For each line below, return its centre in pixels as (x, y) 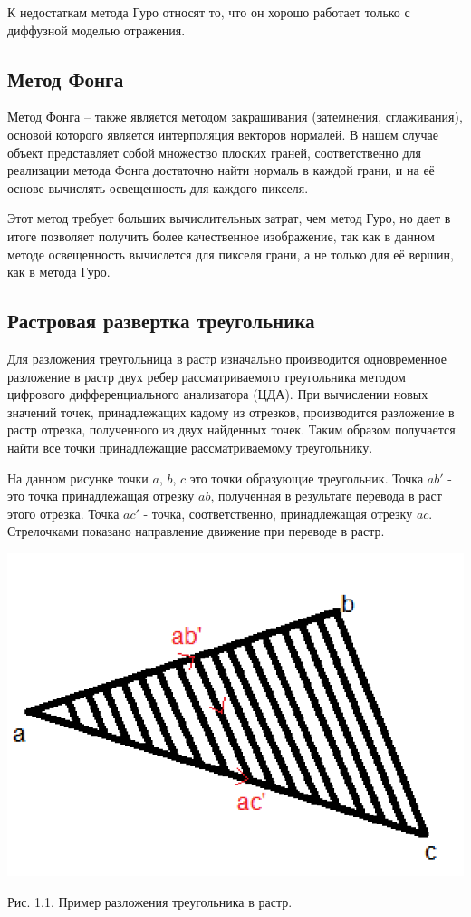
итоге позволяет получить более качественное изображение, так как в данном (221, 235)
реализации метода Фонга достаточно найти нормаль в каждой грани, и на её (221, 170)
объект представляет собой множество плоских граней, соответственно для (215, 152)
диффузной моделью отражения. (96, 29)
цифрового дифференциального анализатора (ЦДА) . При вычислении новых (218, 394)
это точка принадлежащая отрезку (101, 496)
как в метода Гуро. (59, 272)
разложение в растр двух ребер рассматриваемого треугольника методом (207, 376)
